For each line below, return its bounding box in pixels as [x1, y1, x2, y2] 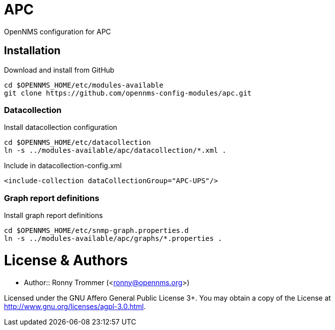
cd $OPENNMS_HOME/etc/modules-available [4, 81, 164, 89]
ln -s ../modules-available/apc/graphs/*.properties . [4, 234, 223, 243]
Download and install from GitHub [4, 65, 114, 74]
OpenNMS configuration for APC [4, 27, 111, 36]
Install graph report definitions [4, 211, 103, 220]
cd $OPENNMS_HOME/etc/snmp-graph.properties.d [4, 226, 189, 235]
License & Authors [4, 251, 128, 269]
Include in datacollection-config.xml [4, 161, 122, 170]
